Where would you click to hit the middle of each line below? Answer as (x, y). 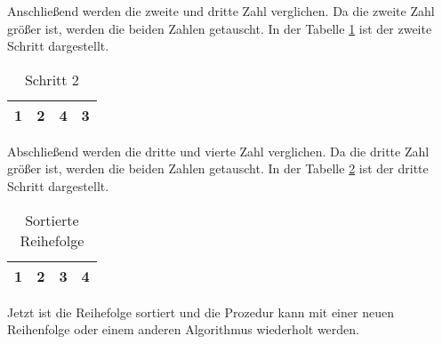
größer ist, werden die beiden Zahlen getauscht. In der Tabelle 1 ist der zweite (220, 28)
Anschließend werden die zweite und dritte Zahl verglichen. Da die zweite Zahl (221, 11)
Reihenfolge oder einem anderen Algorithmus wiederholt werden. (183, 329)
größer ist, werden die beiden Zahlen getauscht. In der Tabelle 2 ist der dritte (218, 168)
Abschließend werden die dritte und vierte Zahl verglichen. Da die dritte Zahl (218, 151)
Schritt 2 (52, 79)
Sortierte (52, 220)
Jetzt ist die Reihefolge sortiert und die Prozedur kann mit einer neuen (201, 312)
